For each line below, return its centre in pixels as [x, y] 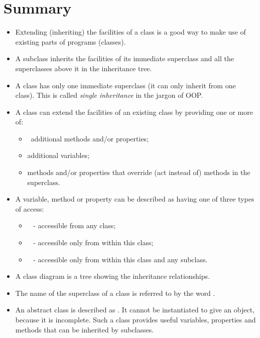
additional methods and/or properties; [90, 138]
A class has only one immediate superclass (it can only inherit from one [125, 85]
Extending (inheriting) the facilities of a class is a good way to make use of [131, 32]
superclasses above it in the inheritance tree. [84, 68]
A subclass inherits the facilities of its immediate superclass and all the [124, 58]
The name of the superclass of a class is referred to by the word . [115, 293]
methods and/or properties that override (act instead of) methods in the [139, 172]
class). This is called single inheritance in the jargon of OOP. [109, 95]
